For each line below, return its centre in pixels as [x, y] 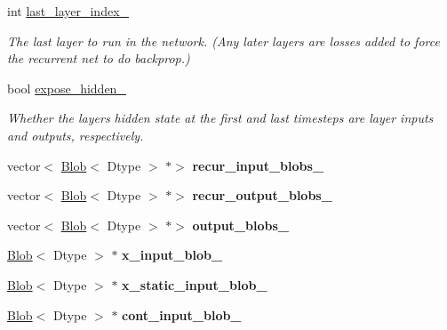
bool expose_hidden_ [67, 88]
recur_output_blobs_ [262, 195]
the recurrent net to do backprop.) [99, 58]
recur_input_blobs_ [258, 165]
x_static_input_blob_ [195, 284]
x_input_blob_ [172, 255]
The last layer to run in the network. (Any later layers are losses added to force [223, 40]
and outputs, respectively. [76, 135]
